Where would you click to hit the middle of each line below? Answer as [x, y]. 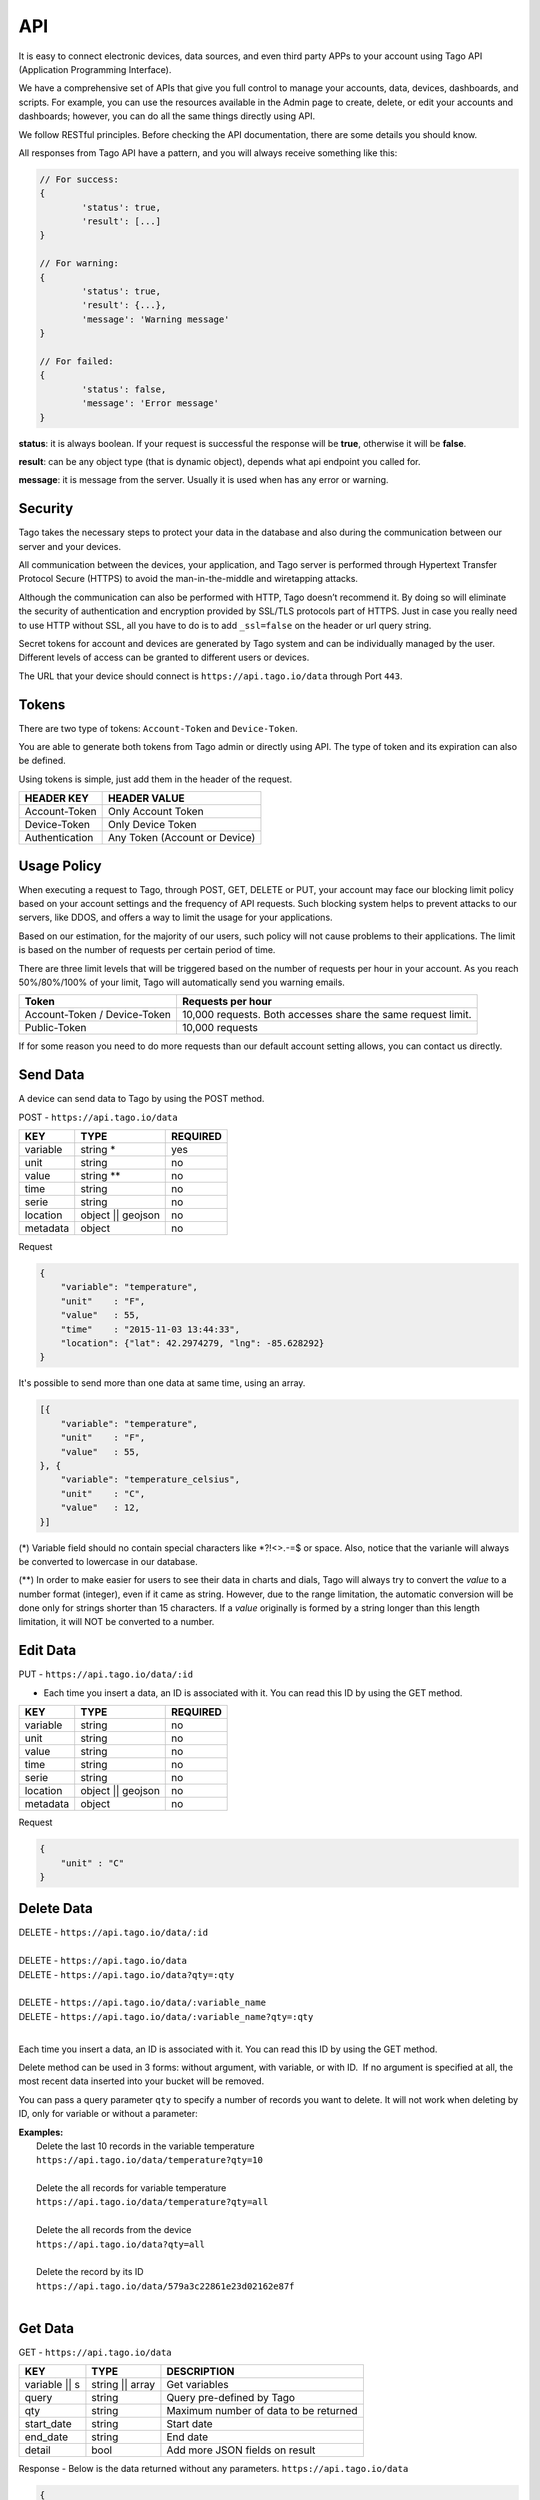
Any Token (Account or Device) [182, 838]
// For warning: [79, 263]
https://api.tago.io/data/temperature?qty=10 [150, 2160]
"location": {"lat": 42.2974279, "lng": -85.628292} [192, 1343]
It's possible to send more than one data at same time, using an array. [162, 1383]
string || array [123, 2385]
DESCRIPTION [200, 2372]
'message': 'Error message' [150, 403]
